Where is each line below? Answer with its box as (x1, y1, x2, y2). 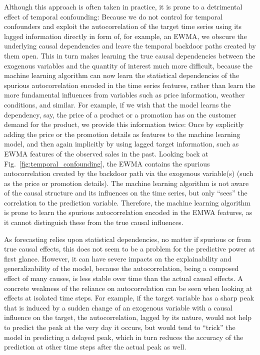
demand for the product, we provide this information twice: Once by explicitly (4, 119, 244, 129)
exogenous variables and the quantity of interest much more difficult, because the (4, 60, 253, 70)
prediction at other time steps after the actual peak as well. (4, 341, 186, 352)
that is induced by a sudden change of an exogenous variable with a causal (4, 302, 232, 312)
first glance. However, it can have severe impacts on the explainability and (4, 253, 231, 263)
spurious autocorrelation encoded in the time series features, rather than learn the (4, 79, 255, 90)
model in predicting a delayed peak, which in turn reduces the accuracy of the (4, 331, 243, 342)
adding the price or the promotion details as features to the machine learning (4, 128, 240, 139)
